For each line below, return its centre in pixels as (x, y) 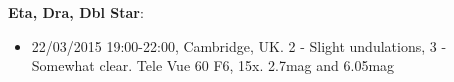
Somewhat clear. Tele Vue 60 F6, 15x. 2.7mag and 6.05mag (213, 65)
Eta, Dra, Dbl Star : (76, 12)
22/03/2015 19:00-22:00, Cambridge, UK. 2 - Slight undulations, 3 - (239, 45)
